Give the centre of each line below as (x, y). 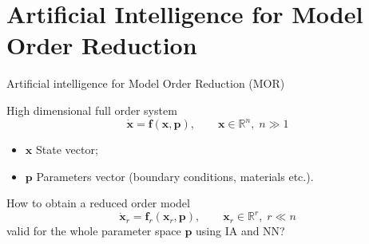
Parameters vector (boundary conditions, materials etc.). (175, 176)
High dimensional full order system (92, 110)
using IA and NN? (240, 231)
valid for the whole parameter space (94, 231)
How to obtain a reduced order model (98, 203)
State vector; (67, 149)
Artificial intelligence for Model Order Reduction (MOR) (146, 83)
